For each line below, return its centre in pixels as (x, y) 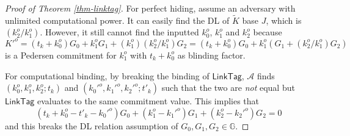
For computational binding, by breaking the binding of (107, 75)
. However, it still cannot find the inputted (119, 32)
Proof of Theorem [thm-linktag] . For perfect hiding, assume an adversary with (150, 8)
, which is (284, 20)
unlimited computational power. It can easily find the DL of (117, 20)
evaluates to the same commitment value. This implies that (148, 101)
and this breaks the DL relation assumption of (92, 125)
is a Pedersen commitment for (61, 55)
